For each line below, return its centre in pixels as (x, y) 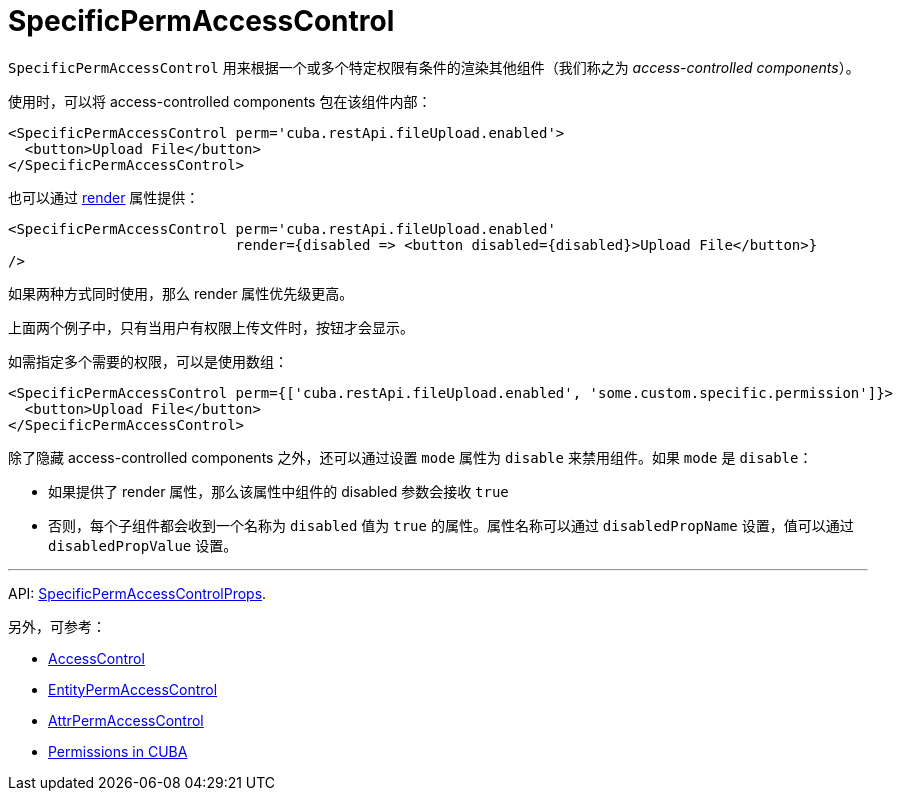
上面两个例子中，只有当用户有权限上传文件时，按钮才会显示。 (211, 327)
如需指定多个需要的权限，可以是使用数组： (148, 361)
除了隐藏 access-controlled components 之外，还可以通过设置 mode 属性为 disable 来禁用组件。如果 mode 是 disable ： (410, 457)
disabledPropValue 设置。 (143, 545)
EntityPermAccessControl (133, 689)
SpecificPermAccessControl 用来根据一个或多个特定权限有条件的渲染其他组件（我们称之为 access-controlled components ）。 (434, 67)
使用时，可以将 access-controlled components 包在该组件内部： (220, 101)
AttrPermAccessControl (126, 720)
